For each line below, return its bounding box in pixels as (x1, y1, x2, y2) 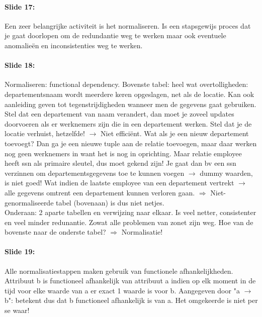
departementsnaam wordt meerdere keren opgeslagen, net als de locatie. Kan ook (5, 88, 254, 99)
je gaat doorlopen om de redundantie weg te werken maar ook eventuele (5, 30, 226, 41)
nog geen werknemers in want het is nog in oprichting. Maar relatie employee (5, 148, 242, 158)
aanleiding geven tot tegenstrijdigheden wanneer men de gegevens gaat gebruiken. (5, 98, 256, 109)
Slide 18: (5, 60, 35, 70)
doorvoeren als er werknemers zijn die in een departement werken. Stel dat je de (5, 118, 252, 129)
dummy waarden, (200, 167, 253, 178)
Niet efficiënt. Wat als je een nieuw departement (101, 128, 249, 139)
